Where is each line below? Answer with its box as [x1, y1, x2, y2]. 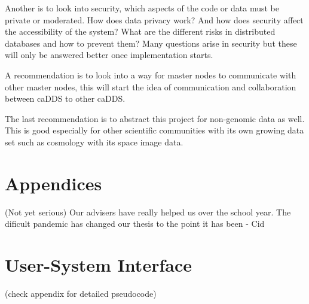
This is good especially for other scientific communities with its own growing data [5, 124, 304, 136]
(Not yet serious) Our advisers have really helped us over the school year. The [5, 205, 291, 218]
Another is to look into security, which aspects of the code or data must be [5, 2, 279, 14]
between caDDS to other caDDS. [5, 92, 126, 105]
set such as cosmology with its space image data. [5, 135, 183, 148]
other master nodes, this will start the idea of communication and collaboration [5, 80, 296, 93]
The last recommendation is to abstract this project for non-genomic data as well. [5, 112, 305, 124]
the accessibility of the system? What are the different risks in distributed [5, 25, 276, 38]
